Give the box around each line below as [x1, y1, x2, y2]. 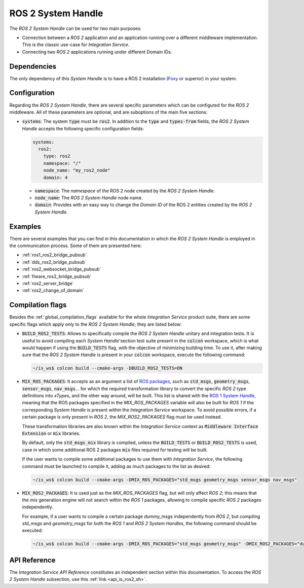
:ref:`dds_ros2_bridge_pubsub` [22, 259, 87, 265]
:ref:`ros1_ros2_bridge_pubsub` [22, 252, 87, 258]
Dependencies [9, 62, 57, 71]
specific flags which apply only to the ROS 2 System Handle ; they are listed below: [9, 321, 182, 327]
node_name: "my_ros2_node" [43, 167, 111, 174]
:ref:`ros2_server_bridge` [22, 281, 74, 287]
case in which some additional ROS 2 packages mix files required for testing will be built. [22, 446, 208, 453]
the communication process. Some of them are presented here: [9, 243, 142, 249]
